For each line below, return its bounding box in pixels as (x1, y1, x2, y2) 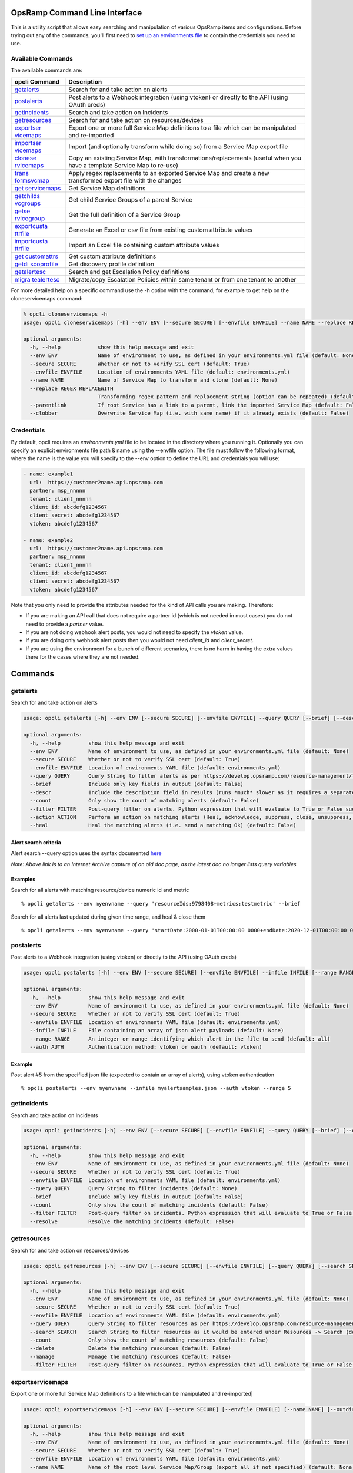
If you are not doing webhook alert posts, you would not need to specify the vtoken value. (25, 629, 244, 636)
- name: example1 (23, 471, 74, 477)
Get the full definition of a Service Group (68, 210, 181, 219)
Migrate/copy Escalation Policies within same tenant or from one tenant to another (68, 275, 297, 283)
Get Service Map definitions (68, 184, 146, 192)
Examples (11, 876, 36, 883)
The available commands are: (11, 67, 82, 74)
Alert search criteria (11, 839, 61, 846)
